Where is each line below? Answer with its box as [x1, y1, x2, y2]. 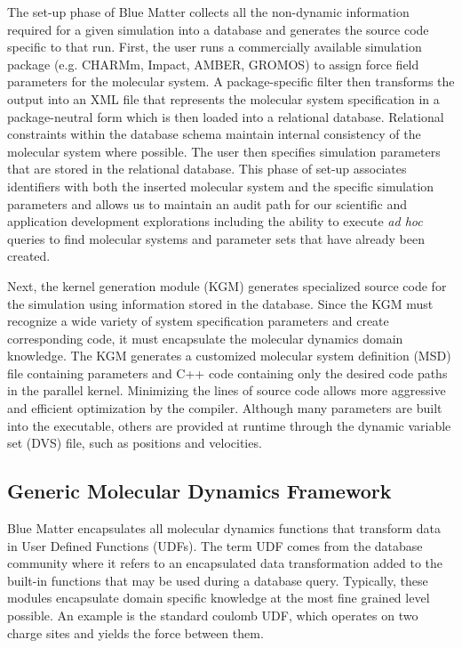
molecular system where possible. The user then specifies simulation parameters [7, 142, 441, 160]
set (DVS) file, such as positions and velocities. [7, 433, 262, 452]
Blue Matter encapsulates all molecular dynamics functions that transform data [7, 519, 442, 538]
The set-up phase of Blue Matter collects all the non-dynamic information [7, 3, 410, 20]
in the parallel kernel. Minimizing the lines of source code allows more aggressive [7, 381, 446, 400]
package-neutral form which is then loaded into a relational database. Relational [7, 107, 444, 126]
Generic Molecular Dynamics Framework [7, 477, 392, 505]
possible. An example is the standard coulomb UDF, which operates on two [7, 606, 418, 625]
